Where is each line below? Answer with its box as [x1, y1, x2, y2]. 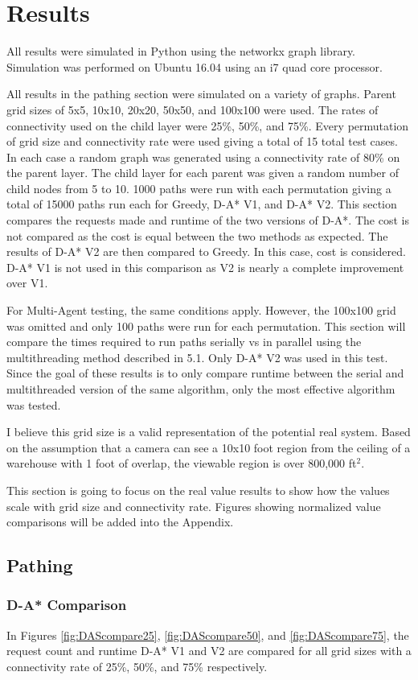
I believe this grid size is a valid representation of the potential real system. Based [6, 423, 411, 440]
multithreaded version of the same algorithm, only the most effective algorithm [6, 381, 395, 397]
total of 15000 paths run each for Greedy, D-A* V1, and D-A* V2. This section [6, 196, 397, 212]
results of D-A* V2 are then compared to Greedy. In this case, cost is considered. [6, 243, 406, 260]
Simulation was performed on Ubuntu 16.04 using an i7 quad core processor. [6, 58, 383, 75]
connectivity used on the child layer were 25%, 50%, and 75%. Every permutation [6, 117, 409, 134]
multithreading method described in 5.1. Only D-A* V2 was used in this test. [6, 348, 388, 365]
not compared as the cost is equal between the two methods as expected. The [6, 227, 388, 244]
